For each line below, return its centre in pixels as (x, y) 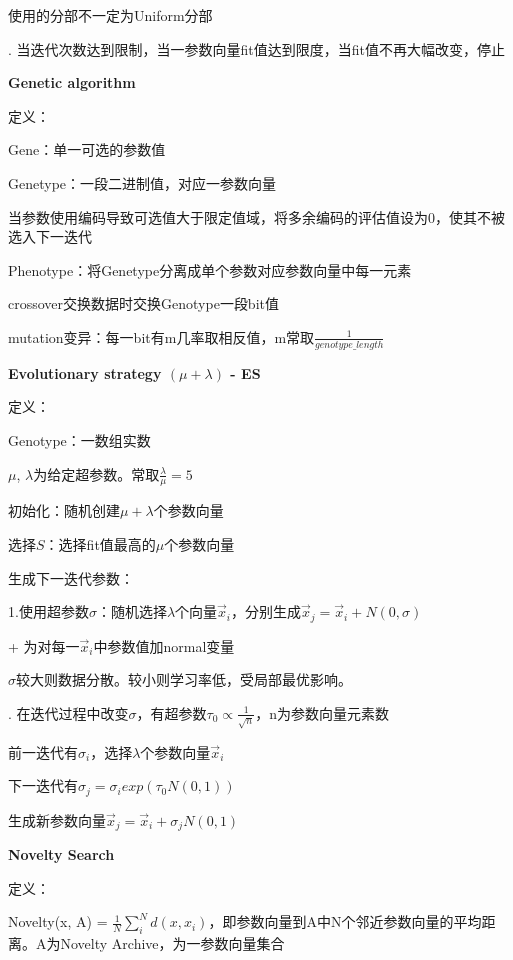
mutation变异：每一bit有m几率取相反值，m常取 (161, 336)
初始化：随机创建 (64, 510)
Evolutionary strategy (85, 372)
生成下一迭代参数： (71, 577)
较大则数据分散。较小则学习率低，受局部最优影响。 (184, 679)
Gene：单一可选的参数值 (87, 149)
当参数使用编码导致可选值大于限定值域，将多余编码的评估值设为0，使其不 (249, 216)
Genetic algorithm (72, 82)
